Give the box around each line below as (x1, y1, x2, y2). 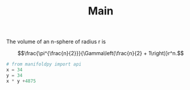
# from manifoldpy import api (6, 61, 82, 67)
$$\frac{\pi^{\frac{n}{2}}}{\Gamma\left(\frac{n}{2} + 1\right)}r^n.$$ (17, 50, 184, 57)
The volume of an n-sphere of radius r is (6, 38, 106, 46)
